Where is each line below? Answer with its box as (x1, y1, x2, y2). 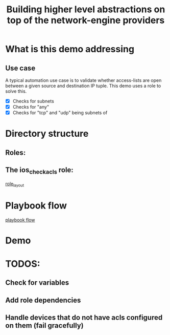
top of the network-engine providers (7, 14, 165, 26)
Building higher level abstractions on (6, 4, 165, 15)
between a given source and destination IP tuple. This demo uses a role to (5, 83, 161, 89)
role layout (5, 180, 25, 188)
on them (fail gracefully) (5, 321, 84, 330)
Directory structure (5, 128, 89, 139)
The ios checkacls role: (5, 165, 74, 176)
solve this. (5, 88, 27, 94)
